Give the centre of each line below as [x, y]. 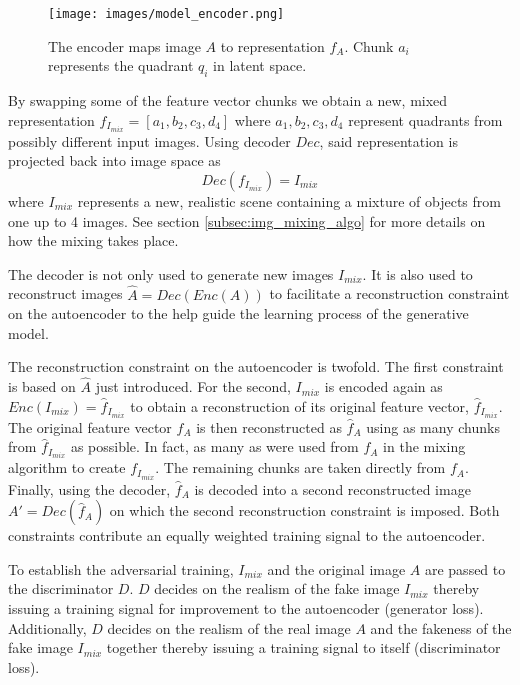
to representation [272, 45]
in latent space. [260, 65]
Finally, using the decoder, [89, 488]
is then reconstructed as [269, 426]
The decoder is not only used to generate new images [171, 273]
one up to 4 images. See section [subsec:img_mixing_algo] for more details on [247, 220]
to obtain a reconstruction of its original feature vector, [299, 405]
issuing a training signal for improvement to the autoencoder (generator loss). [246, 607]
